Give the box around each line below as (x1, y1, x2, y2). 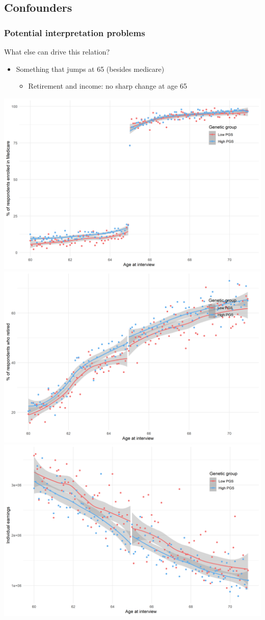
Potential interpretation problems (4, 26, 145, 39)
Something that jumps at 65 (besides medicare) (16, 63, 165, 74)
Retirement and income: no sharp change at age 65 (28, 80, 188, 91)
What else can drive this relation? (4, 46, 110, 57)
